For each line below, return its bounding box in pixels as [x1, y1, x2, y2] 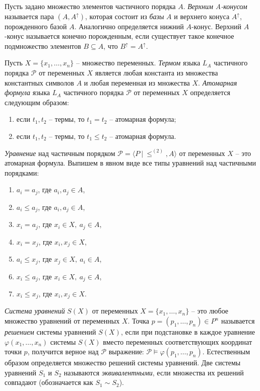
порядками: [5, 167, 39, 178]
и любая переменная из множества [84, 77, 190, 88]
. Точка [127, 316, 150, 326]
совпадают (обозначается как [5, 377, 93, 387]
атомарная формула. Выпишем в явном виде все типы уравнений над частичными [5, 158, 256, 168]
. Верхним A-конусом [183, 1, 247, 11]
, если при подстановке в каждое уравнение [120, 327, 255, 337]
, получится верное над [27, 346, 99, 357]
